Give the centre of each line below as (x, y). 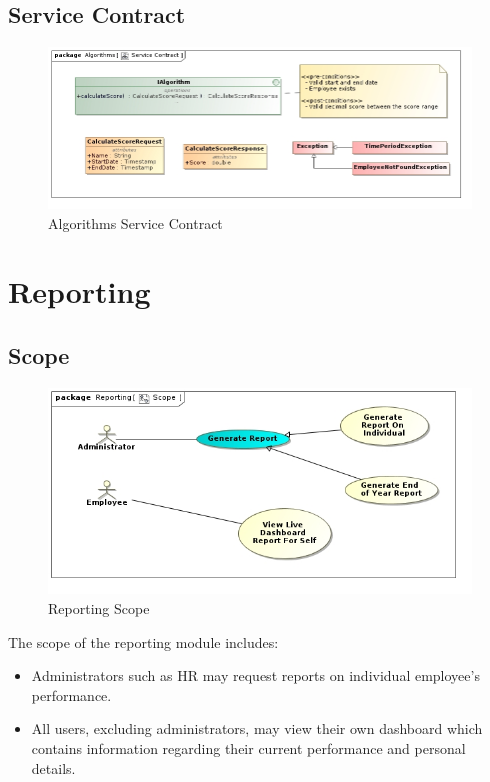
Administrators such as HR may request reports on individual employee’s (255, 675)
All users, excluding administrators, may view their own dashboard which (257, 728)
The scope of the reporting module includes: (143, 641)
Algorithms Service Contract (135, 222)
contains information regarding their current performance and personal (248, 748)
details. (53, 767)
